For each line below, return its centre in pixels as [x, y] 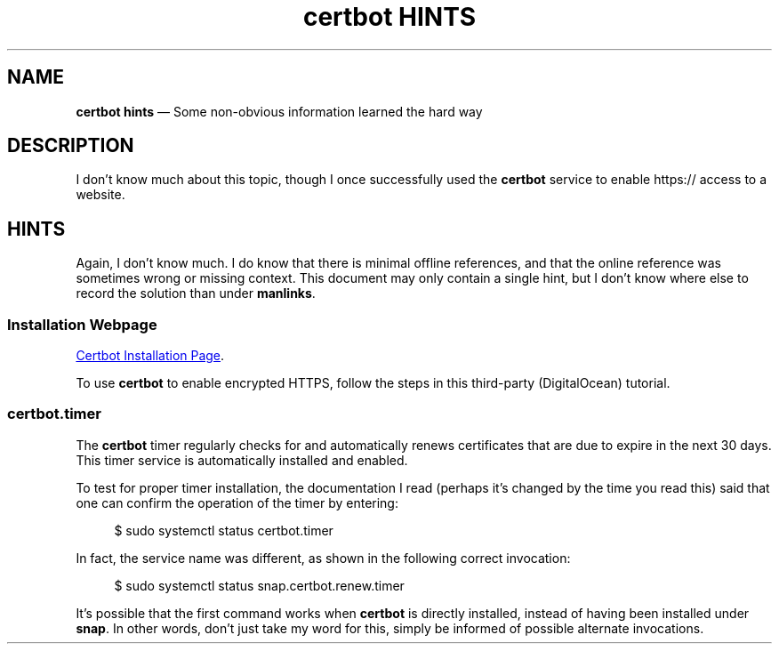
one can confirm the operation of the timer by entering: [237, 502]
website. [100, 195]
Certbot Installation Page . [150, 356]
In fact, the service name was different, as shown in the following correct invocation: [323, 558]
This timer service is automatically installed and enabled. [242, 460]
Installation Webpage [82, 324]
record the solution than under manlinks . [196, 293]
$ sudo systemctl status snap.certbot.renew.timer [259, 585]
